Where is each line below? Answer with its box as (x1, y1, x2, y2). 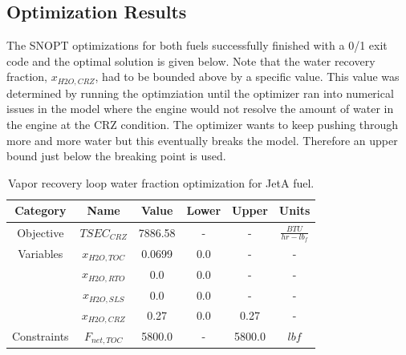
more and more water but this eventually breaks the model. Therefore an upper (6, 131, 398, 148)
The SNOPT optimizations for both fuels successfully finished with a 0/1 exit (6, 37, 388, 54)
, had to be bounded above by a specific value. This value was (95, 68, 400, 85)
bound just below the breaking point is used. (6, 147, 226, 164)
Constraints (12, 327, 69, 344)
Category (14, 202, 67, 219)
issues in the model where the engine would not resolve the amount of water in (6, 100, 394, 117)
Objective (17, 224, 64, 240)
